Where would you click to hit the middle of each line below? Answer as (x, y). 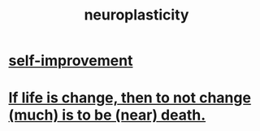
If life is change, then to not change (130, 98)
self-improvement (71, 61)
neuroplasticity (136, 15)
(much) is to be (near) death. (107, 115)
